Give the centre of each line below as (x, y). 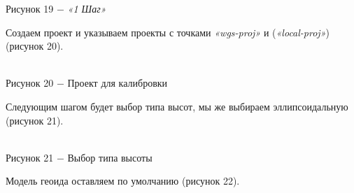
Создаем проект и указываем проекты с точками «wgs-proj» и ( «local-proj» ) (168, 32)
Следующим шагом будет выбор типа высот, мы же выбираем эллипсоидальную (177, 106)
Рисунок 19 (30, 8)
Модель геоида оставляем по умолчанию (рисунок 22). (123, 181)
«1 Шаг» (87, 8)
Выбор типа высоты (110, 157)
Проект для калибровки (118, 83)
